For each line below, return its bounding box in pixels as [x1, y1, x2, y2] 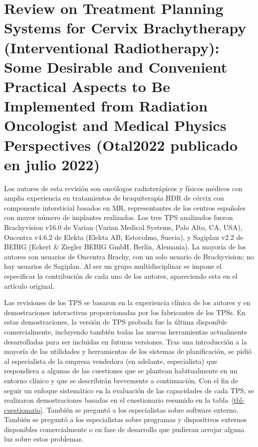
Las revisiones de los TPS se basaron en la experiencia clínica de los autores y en [4, 297, 251, 308]
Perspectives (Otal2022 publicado [4, 134, 238, 155]
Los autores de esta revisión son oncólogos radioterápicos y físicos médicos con [4, 183, 243, 193]
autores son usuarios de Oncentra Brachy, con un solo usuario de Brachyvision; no [4, 251, 254, 261]
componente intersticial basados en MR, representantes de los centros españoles [4, 202, 246, 213]
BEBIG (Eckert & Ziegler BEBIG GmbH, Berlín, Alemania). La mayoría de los [4, 241, 246, 252]
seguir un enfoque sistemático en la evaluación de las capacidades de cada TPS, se [4, 385, 255, 395]
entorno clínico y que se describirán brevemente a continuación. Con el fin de [4, 375, 238, 385]
